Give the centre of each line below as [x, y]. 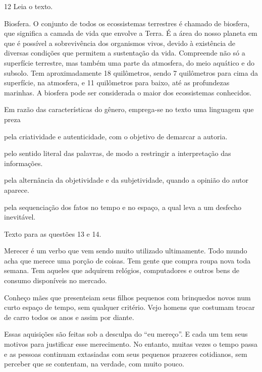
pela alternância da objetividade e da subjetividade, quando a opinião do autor [126, 180]
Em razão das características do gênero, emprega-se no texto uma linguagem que [129, 109]
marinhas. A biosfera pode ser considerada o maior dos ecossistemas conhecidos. [128, 92]
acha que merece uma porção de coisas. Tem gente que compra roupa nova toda [127, 260]
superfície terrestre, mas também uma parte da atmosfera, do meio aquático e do [129, 62]
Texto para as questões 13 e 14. [53, 233]
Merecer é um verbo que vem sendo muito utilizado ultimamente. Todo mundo [126, 251]
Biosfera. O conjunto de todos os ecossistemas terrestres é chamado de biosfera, [127, 23]
